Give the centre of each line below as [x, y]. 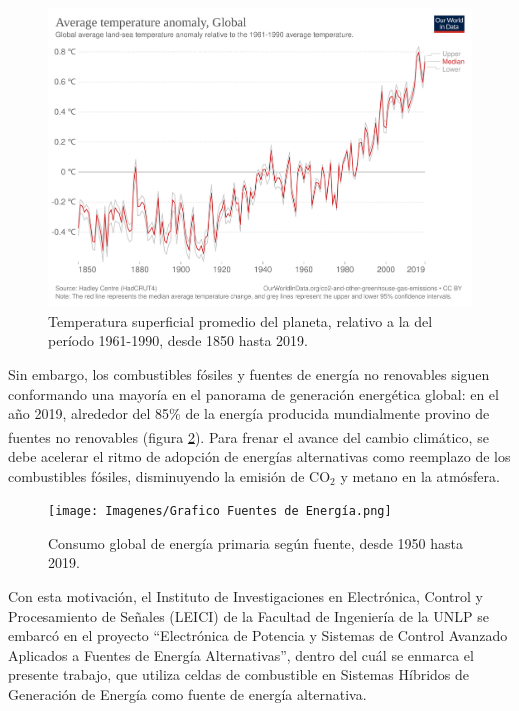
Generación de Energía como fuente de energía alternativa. [187, 694]
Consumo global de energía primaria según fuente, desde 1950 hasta [255, 542]
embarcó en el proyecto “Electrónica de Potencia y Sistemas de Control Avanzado [258, 635]
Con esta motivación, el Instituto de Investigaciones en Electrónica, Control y [245, 596]
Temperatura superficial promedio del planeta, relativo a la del [240, 320]
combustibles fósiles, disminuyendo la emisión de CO [169, 475]
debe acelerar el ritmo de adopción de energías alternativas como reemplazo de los [259, 456]
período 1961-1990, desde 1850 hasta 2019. [178, 340]
